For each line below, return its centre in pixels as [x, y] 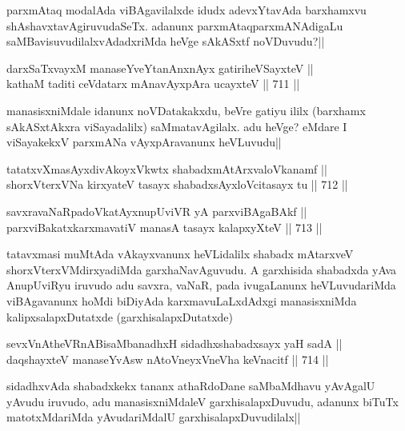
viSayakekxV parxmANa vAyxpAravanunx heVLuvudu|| [144, 142]
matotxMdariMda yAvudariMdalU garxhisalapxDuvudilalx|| [154, 417]
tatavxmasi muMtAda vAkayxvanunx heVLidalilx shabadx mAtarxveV [180, 254]
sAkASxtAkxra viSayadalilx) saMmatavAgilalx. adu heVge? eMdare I [177, 126]
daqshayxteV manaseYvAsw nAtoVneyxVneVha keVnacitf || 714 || [168, 359]
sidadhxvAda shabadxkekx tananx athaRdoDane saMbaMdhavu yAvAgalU [191, 386]
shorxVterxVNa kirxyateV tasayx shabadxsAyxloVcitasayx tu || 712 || [177, 184]
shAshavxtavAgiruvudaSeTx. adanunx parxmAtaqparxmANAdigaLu [175, 25]
